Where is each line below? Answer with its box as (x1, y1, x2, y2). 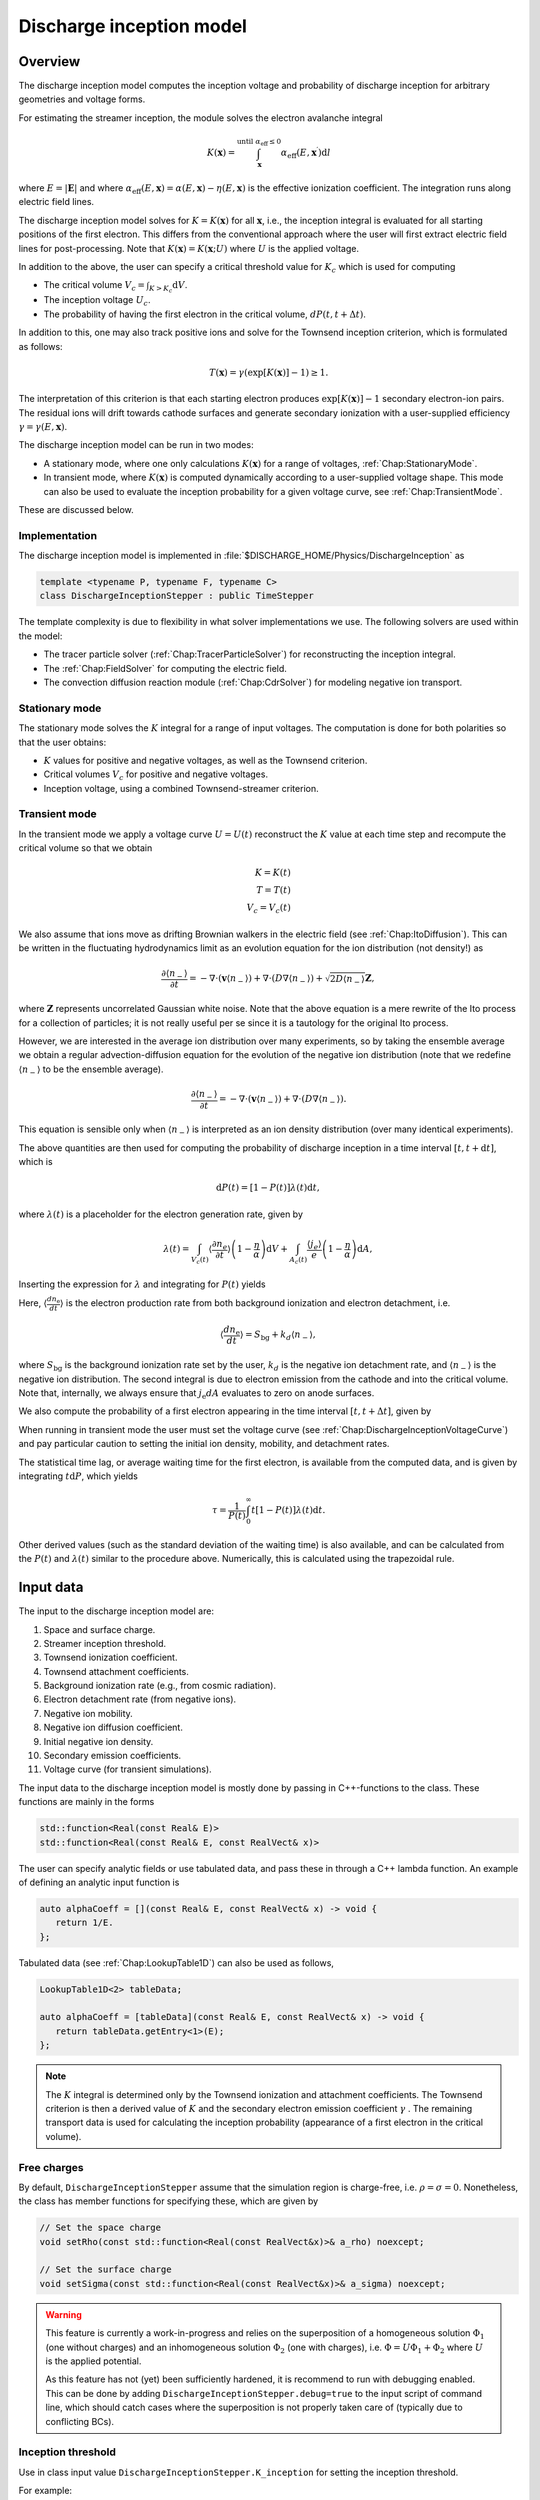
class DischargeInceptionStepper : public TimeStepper (39, 590, 314, 602)
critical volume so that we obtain (18, 842, 153, 854)
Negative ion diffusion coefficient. (43, 1721, 184, 1734)
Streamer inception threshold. (43, 1637, 167, 1649)
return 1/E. (55, 1917, 114, 1929)
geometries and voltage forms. (18, 93, 146, 105)
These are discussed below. (18, 503, 134, 515)
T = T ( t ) (256, 885, 292, 896)
